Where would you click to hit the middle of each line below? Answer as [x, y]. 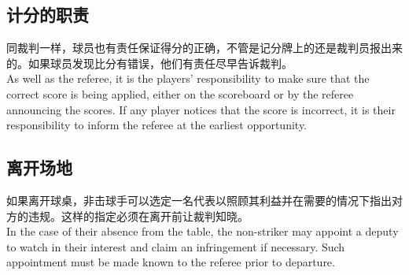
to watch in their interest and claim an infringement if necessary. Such [176, 246]
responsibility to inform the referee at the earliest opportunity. [157, 125]
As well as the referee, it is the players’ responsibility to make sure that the [188, 78]
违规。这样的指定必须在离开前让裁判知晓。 [138, 216]
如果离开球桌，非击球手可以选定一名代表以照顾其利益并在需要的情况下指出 [199, 200]
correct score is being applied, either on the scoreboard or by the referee [180, 93]
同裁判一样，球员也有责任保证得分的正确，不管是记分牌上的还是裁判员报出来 [204, 48]
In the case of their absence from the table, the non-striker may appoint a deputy [203, 231]
